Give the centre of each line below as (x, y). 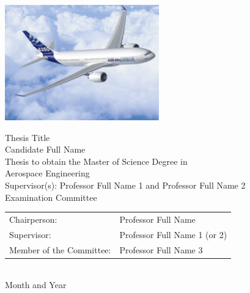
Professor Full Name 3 (161, 249)
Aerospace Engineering (47, 173)
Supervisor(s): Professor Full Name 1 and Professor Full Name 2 (125, 185)
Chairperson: (33, 219)
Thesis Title (28, 137)
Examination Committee (51, 197)
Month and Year (36, 285)
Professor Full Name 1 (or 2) (173, 234)
